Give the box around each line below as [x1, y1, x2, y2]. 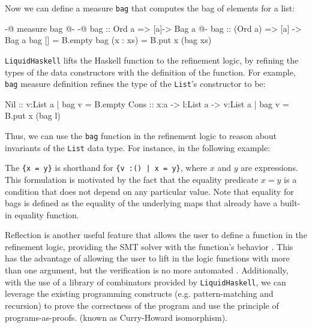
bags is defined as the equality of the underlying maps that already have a [5, 197, 278, 209]
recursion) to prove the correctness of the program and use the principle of [5, 299, 279, 311]
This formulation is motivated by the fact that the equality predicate [5, 173, 259, 185]
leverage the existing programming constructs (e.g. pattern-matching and [5, 287, 274, 300]
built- [280, 197, 301, 209]
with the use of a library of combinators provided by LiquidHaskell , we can [5, 275, 286, 288]
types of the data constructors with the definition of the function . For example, [5, 65, 296, 78]
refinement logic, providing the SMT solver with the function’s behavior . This [5, 240, 293, 252]
